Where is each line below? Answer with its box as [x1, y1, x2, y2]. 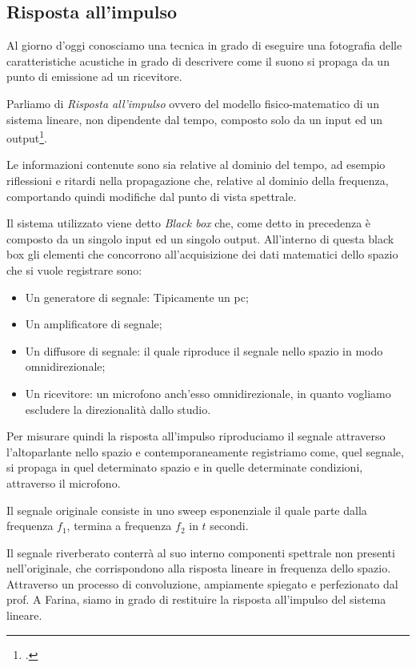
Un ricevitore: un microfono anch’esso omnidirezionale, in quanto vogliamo [25, 384, 391, 401]
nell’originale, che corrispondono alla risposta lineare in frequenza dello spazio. [6, 560, 391, 577]
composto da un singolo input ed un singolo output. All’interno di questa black [6, 230, 394, 247]
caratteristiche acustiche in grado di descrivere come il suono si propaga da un [6, 52, 390, 69]
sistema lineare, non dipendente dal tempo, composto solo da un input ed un [6, 110, 383, 127]
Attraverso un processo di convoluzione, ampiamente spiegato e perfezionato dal [6, 575, 398, 592]
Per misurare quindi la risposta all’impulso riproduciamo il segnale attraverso [6, 428, 386, 444]
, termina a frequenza [66, 517, 172, 534]
